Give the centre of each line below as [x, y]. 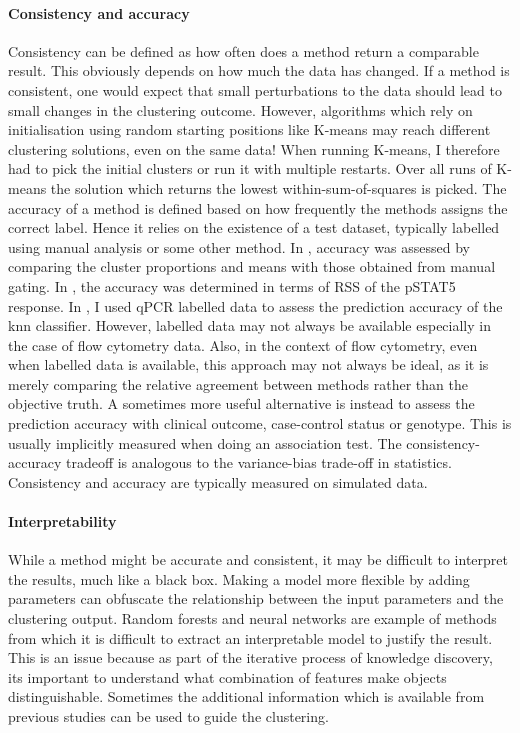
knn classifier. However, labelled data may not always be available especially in [249, 325]
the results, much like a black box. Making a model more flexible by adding [239, 578]
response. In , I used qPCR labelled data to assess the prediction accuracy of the [255, 305]
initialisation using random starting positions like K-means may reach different [249, 129]
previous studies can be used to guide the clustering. [168, 716]
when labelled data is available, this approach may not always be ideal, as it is [248, 364]
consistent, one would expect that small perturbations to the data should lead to [255, 89]
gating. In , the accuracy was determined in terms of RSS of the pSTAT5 [232, 285]
